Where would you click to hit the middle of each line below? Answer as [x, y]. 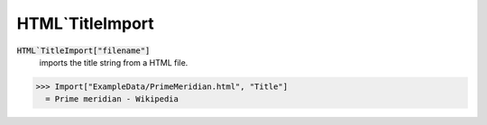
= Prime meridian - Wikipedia [112, 99]
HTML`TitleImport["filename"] [83, 50]
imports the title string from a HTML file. [114, 62]
